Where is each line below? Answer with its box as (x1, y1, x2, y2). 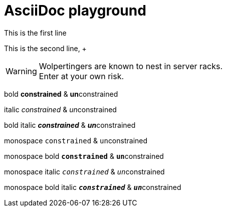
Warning (6, 66, 37, 76)
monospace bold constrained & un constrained (4, 151, 164, 160)
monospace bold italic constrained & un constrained (4, 182, 181, 191)
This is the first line (4, 28, 67, 37)
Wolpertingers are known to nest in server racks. (39, 61, 222, 71)
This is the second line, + (4, 44, 87, 53)
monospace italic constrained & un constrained (4, 167, 165, 176)
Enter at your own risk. (39, 71, 124, 81)
